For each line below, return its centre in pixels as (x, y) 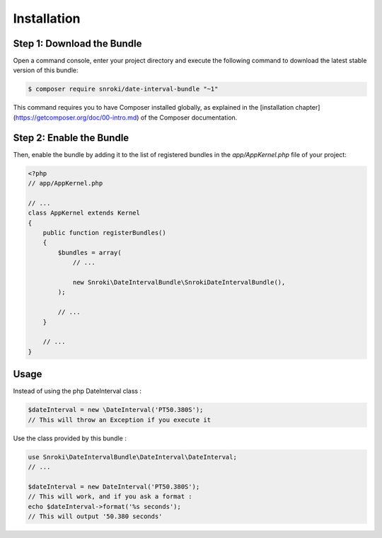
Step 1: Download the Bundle (77, 44)
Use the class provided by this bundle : (70, 438)
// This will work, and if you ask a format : (110, 497)
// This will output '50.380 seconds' (95, 516)
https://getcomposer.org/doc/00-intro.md (76, 118)
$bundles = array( (89, 252)
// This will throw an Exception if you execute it (120, 420)
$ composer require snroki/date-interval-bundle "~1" (123, 89)
